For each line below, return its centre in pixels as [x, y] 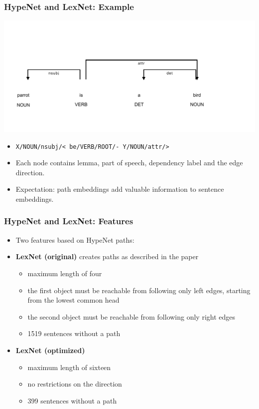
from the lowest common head [73, 300]
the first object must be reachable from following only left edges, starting [139, 290]
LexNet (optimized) [50, 350]
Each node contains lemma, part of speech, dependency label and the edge [129, 163]
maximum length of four [65, 273]
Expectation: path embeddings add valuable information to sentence [120, 189]
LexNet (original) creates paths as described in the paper [107, 256]
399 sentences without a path [72, 400]
